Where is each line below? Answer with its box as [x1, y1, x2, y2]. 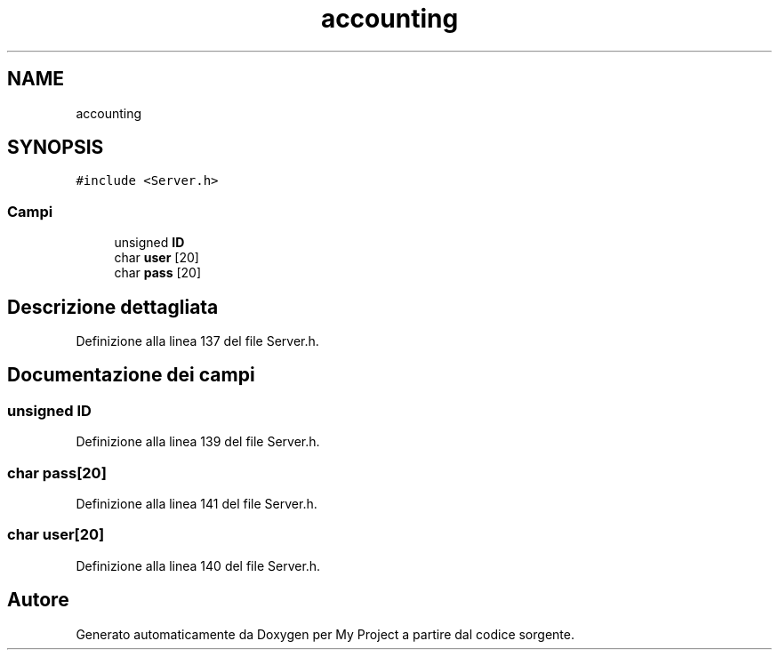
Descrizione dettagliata [7, 295, 219, 318]
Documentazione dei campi [7, 364, 255, 387]
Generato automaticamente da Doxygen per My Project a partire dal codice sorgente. [76, 626, 574, 642]
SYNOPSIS [7, 136, 104, 159]
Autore [7, 589, 69, 612]
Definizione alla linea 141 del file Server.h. [76, 496, 317, 511]
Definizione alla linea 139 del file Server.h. [76, 434, 320, 450]
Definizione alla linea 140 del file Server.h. [76, 557, 321, 573]
